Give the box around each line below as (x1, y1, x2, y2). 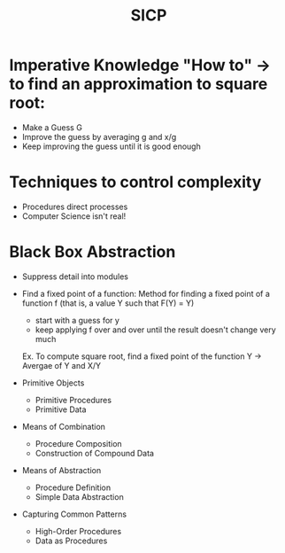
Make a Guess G (21, 121, 82, 133)
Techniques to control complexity (9, 172, 262, 192)
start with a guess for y (35, 315, 119, 325)
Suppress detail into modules (21, 271, 128, 282)
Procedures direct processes (21, 201, 128, 212)
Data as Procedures (35, 535, 108, 546)
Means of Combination (21, 421, 106, 432)
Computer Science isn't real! (21, 210, 127, 222)
